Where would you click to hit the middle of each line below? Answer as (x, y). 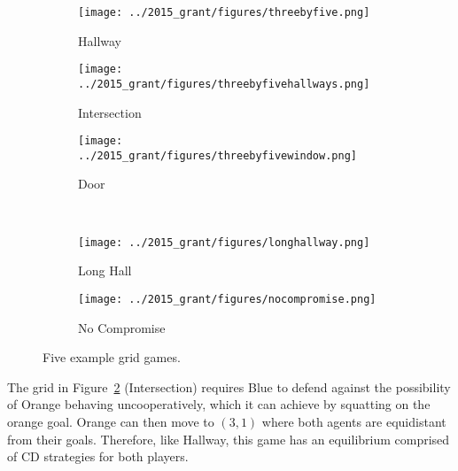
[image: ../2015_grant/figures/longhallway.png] (224, 242)
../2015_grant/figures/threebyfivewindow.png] (217, 155)
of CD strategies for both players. (98, 456)
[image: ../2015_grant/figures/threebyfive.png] (224, 12)
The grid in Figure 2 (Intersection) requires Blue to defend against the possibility (229, 386)
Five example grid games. (112, 357)
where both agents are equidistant (354, 421)
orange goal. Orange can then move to (111, 421)
